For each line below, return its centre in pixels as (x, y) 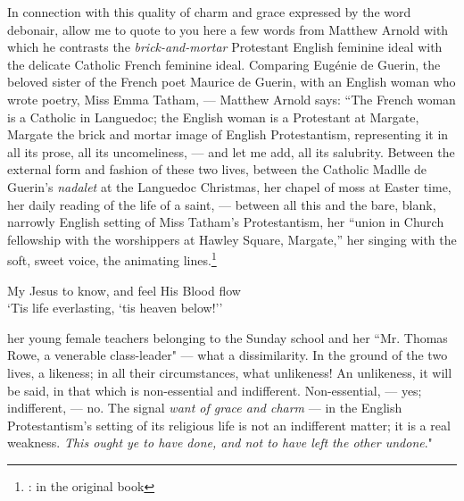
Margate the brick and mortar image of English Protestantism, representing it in (228, 134)
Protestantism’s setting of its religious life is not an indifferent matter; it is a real (229, 425)
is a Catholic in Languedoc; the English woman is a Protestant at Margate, (213, 117)
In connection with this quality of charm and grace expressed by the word (209, 12)
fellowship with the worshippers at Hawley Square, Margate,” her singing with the (232, 239)
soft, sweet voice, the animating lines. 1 (112, 259)
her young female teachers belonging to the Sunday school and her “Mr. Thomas (228, 337)
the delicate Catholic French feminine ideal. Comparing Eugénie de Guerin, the (224, 64)
